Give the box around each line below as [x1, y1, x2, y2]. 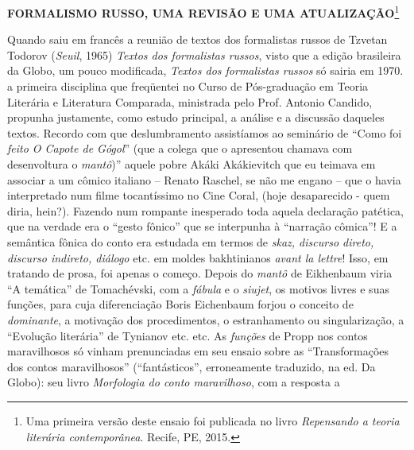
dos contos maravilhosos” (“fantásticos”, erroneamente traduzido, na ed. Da [7, 358, 376, 374]
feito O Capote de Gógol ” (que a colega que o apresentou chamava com [7, 140, 353, 157]
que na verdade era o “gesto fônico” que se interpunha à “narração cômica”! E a [7, 218, 397, 235]
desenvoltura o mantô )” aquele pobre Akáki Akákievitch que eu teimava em [7, 156, 376, 172]
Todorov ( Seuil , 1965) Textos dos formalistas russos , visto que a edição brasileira [7, 46, 401, 63]
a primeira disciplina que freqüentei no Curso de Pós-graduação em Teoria [7, 78, 369, 95]
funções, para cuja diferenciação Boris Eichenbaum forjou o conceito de [7, 296, 354, 312]
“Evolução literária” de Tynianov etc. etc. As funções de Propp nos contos [7, 327, 368, 343]
